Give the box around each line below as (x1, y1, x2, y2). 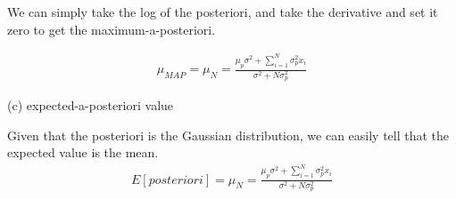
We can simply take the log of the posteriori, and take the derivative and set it (7, 3, 438, 20)
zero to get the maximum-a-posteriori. (7, 20, 216, 38)
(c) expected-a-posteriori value (7, 95, 174, 114)
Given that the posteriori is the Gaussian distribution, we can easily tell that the (7, 125, 450, 144)
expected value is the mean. (7, 143, 159, 162)
